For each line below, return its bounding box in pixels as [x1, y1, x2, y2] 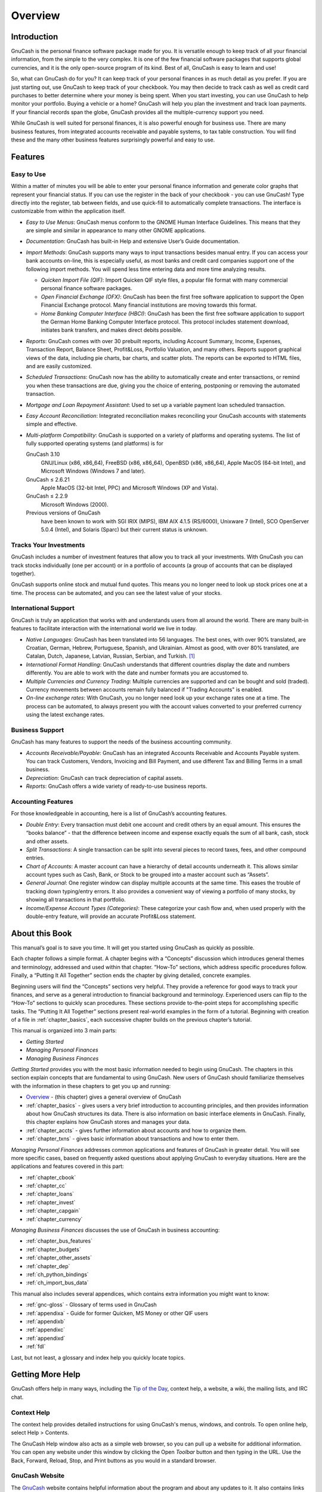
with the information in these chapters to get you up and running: [11, 1082, 171, 1089]
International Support [11, 604, 75, 612]
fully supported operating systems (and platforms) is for [26, 440, 164, 447]
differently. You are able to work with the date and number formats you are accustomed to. [26, 669, 249, 677]
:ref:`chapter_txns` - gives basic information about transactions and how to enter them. [26, 1135, 240, 1142]
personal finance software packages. [41, 285, 132, 292]
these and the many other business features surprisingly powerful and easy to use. [11, 136, 215, 143]
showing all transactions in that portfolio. [26, 896, 126, 904]
